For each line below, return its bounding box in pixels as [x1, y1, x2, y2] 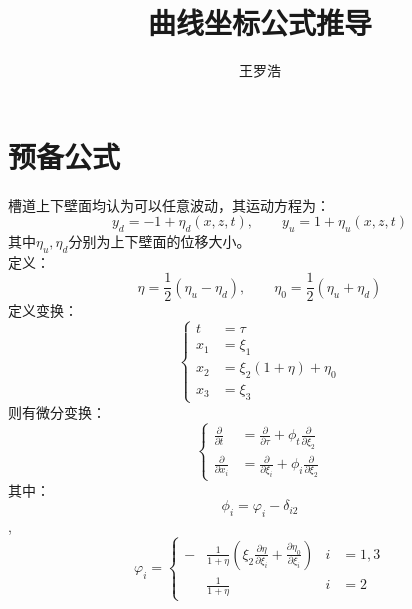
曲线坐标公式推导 [147, 2, 372, 43]
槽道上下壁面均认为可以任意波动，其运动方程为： [8, 194, 330, 215]
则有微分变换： [8, 401, 106, 422]
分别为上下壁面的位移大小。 [68, 230, 251, 251]
